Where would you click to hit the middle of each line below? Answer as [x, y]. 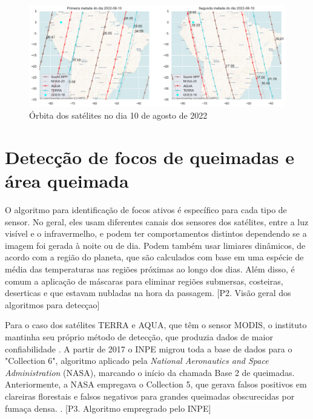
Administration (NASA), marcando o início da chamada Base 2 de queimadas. [150, 372]
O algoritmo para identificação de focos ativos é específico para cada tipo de [146, 210]
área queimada [67, 181]
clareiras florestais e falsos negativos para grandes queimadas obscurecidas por [150, 396]
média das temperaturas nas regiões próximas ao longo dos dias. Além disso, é [150, 269]
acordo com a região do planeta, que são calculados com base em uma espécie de [154, 257]
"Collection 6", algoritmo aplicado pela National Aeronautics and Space [137, 361]
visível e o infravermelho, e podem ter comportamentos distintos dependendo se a [156, 233]
